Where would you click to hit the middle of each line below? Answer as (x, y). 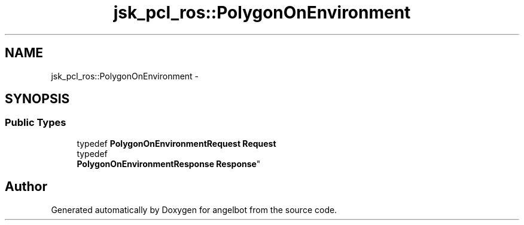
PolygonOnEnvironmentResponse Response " (169, 164)
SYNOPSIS (37, 99)
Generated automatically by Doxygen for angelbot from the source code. (194, 209)
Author (26, 187)
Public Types (36, 123)
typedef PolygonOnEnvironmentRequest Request (176, 143)
